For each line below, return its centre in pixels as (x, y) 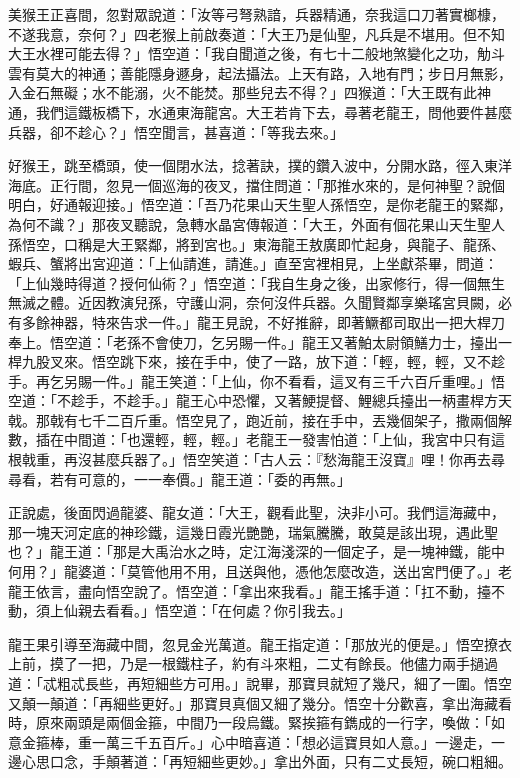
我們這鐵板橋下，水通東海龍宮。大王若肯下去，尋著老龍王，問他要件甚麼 (273, 111)
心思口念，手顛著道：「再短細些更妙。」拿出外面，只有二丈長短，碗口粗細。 (266, 761)
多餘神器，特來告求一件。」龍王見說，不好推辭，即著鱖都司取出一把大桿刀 (263, 321)
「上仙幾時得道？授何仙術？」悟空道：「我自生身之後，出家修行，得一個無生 (256, 282)
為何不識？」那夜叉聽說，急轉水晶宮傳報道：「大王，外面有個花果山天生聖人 (256, 223)
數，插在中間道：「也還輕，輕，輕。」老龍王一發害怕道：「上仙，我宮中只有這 (256, 439)
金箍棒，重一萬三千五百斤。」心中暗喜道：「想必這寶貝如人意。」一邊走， (256, 741)
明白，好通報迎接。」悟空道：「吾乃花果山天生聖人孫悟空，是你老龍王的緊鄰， (260, 204)
